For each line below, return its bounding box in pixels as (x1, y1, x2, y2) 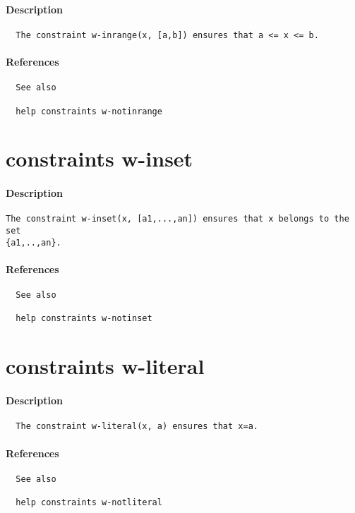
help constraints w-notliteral (16, 497, 162, 508)
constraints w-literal (6, 351, 205, 380)
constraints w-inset (6, 144, 193, 173)
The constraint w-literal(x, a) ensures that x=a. (16, 421, 258, 432)
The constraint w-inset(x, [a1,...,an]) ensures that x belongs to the (6, 214, 349, 224)
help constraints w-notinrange (16, 106, 162, 116)
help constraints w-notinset (16, 313, 152, 324)
